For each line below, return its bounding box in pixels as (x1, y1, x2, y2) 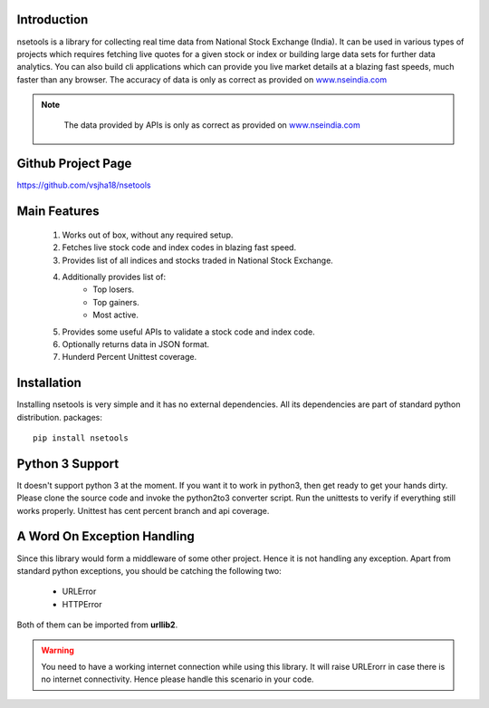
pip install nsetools (33, 432, 129, 443)
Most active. (92, 309, 139, 321)
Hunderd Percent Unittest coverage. (62, 352, 197, 363)
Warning (41, 645, 74, 655)
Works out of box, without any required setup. (62, 229, 234, 240)
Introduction (16, 12, 89, 27)
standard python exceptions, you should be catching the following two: (16, 565, 283, 576)
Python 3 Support (16, 456, 120, 471)
